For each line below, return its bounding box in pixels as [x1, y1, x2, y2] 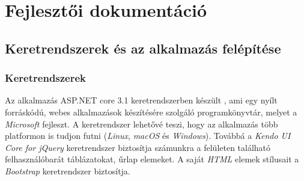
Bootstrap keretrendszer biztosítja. [5, 164, 130, 177]
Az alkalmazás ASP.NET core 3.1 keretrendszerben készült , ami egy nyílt [5, 94, 278, 106]
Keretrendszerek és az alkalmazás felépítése [5, 38, 281, 57]
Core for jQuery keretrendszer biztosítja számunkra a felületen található [5, 141, 271, 153]
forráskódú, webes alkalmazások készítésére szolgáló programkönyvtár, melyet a [5, 105, 297, 118]
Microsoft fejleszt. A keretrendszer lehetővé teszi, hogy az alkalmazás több [5, 117, 278, 130]
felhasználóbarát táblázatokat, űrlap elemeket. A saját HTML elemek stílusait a [5, 153, 299, 165]
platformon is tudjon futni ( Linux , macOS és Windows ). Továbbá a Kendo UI [5, 129, 291, 142]
